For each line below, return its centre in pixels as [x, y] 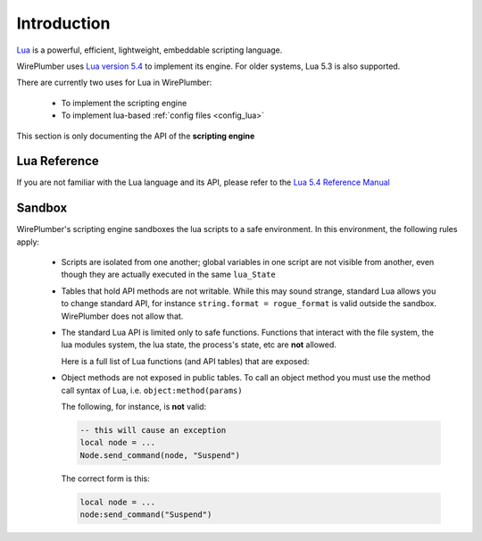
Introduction [63, 23]
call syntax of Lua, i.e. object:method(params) [152, 390]
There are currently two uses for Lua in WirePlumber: [114, 83]
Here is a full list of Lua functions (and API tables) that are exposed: [185, 361]
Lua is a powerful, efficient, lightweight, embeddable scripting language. [150, 50]
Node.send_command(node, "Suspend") [160, 455]
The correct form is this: [106, 479]
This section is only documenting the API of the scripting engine [136, 136]
